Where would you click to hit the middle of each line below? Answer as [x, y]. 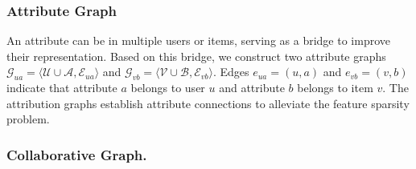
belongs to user [168, 88]
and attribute [252, 88]
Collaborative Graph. [77, 154]
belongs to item [335, 88]
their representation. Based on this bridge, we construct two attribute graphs [196, 56]
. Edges [231, 72]
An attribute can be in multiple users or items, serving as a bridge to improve [198, 40]
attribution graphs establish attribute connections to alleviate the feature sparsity [208, 103]
